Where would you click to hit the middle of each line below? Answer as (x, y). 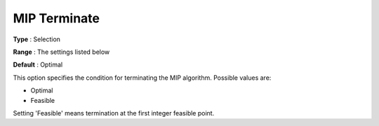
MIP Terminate (56, 18)
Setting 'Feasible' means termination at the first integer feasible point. (114, 113)
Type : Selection (37, 39)
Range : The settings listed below (61, 52)
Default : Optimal (38, 65)
